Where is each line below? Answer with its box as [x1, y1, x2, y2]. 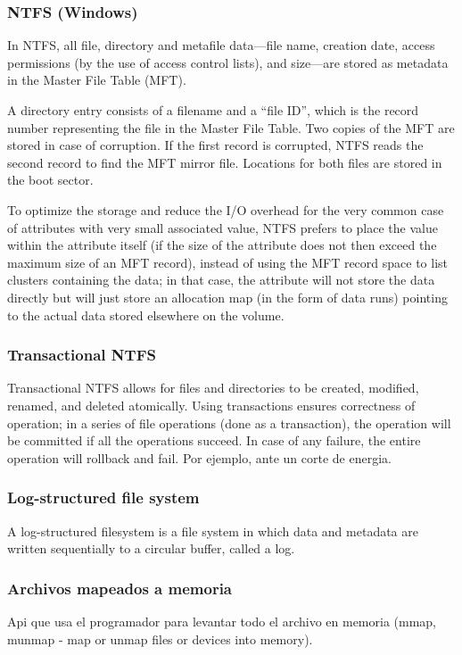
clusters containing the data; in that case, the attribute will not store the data [7, 270, 435, 289]
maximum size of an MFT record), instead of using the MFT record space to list [7, 253, 449, 271]
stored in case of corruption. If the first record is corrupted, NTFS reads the [7, 136, 424, 154]
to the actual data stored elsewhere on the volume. [7, 305, 285, 324]
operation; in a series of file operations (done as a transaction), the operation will [7, 413, 451, 432]
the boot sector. [7, 170, 94, 189]
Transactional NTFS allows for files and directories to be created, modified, [7, 378, 419, 397]
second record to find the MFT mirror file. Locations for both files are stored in [7, 153, 442, 171]
